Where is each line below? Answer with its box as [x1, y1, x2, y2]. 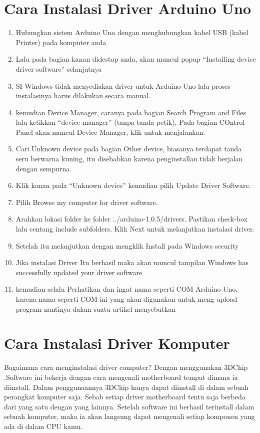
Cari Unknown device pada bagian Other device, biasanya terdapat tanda [15, 143, 242, 154]
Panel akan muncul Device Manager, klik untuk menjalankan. [15, 126, 205, 137]
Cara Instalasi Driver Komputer [4, 333, 230, 353]
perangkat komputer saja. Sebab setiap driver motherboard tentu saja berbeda [4, 391, 245, 402]
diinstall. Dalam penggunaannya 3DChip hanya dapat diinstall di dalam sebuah [4, 381, 248, 392]
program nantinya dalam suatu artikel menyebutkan [15, 303, 175, 314]
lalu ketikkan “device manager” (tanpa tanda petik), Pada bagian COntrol [15, 117, 245, 127]
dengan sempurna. [15, 163, 72, 173]
